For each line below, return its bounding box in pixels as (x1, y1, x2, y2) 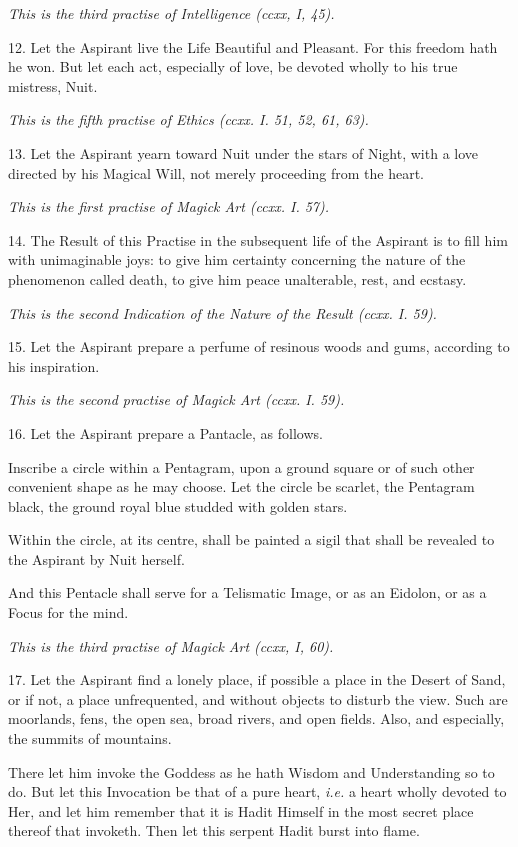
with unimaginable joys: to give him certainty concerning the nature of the (8, 249, 466, 270)
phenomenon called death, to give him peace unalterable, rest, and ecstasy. (8, 268, 467, 289)
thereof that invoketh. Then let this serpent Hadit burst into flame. (8, 820, 420, 841)
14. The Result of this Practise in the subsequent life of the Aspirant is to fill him (8, 229, 508, 250)
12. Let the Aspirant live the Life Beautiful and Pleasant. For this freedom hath (8, 36, 498, 57)
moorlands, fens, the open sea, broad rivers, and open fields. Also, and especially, (8, 708, 505, 729)
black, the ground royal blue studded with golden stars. (8, 495, 348, 516)
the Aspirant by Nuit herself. (8, 548, 185, 569)
